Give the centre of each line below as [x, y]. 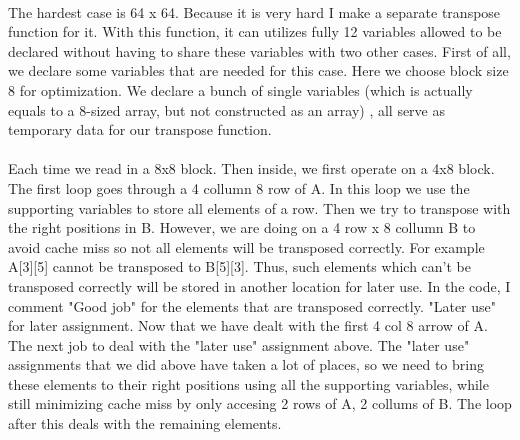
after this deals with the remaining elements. [145, 423]
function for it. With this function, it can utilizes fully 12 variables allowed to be [255, 31]
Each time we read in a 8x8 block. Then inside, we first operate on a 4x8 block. [251, 168]
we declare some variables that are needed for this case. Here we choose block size [258, 70]
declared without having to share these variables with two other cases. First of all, [259, 50]
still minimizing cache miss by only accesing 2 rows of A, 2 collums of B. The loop [260, 403]
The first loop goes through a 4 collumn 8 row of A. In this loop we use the [239, 187]
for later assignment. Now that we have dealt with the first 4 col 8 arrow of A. [248, 325]
